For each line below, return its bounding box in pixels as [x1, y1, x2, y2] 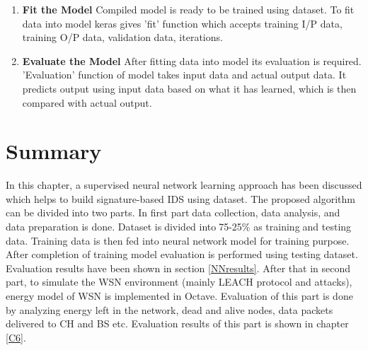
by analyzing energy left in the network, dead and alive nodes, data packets [6, 302, 333, 317]
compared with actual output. [22, 95, 152, 110]
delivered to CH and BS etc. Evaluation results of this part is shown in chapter [6, 316, 349, 331]
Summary [6, 136, 102, 165]
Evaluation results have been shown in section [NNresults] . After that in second [6, 260, 350, 275]
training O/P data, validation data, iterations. [22, 30, 223, 45]
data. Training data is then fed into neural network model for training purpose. [6, 233, 350, 247]
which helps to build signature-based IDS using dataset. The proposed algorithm [6, 191, 355, 206]
